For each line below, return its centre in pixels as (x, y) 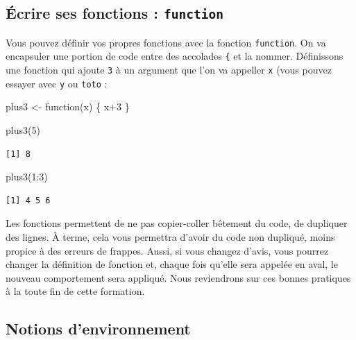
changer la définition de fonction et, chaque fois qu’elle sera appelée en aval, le (172, 264)
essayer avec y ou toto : (57, 83)
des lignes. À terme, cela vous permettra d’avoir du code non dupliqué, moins (170, 236)
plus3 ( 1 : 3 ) (27, 177)
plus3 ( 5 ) (23, 130)
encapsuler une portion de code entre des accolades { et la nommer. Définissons (175, 56)
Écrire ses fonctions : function (115, 13)
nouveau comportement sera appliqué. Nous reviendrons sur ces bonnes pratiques (178, 277)
